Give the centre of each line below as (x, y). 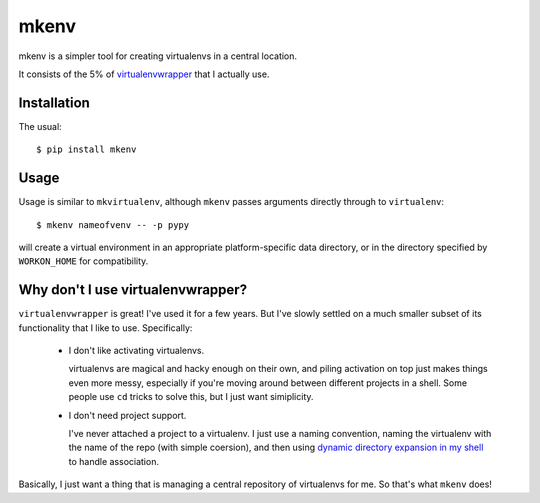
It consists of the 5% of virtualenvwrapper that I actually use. (144, 74)
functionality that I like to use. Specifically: (105, 327)
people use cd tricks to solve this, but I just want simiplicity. (191, 397)
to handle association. (114, 461)
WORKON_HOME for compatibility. (83, 261)
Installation (54, 102)
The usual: (40, 126)
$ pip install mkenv (86, 149)
